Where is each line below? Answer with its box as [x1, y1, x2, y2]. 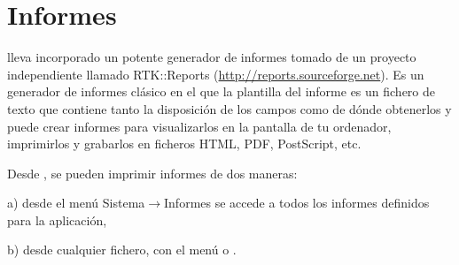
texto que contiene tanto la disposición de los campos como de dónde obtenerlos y [7, 99, 452, 117]
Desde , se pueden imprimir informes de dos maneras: [7, 163, 298, 182]
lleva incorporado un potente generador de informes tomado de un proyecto [7, 48, 416, 66]
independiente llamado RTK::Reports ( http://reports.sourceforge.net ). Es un [7, 64, 424, 83]
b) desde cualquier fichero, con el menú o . [7, 240, 237, 259]
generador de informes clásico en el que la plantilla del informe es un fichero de [7, 82, 436, 101]
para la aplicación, [7, 210, 107, 229]
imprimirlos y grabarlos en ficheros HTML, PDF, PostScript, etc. [7, 134, 362, 153]
